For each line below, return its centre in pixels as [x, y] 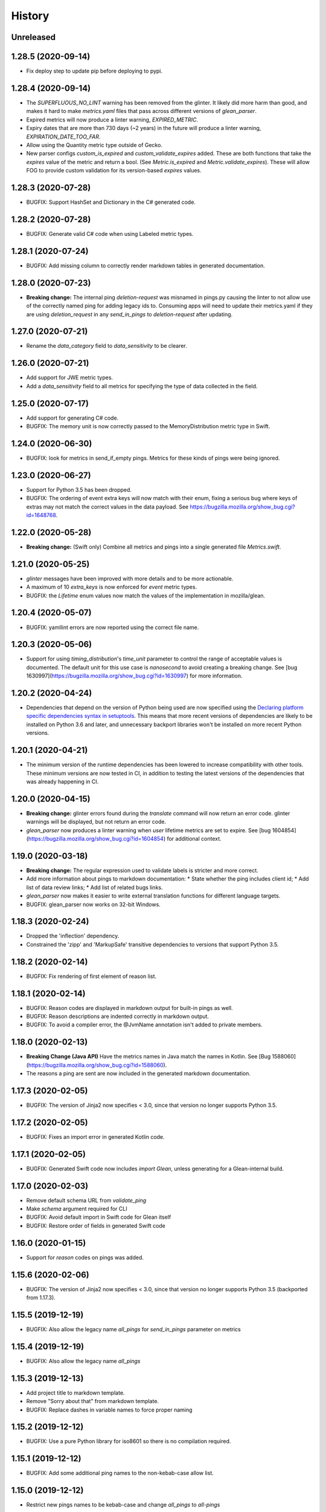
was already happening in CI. [62, 781]
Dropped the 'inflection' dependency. [73, 936]
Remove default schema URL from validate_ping [86, 1200]
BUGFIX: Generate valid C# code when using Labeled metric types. [110, 233]
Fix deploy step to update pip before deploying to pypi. [94, 71]
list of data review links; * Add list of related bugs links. [94, 887]
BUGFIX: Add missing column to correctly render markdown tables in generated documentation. [146, 266]
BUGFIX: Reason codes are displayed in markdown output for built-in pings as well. [129, 1008]
